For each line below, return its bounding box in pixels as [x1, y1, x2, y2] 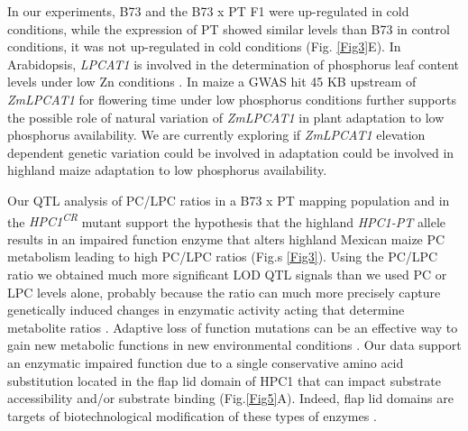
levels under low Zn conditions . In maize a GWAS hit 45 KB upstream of [7, 72, 417, 91]
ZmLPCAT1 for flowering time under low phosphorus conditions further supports [7, 89, 456, 108]
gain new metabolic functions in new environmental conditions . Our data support [7, 335, 462, 354]
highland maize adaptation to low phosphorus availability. [7, 160, 327, 179]
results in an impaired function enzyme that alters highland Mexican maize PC [7, 229, 445, 248]
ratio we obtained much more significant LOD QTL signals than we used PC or [7, 264, 447, 283]
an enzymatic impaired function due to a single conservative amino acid [7, 353, 404, 371]
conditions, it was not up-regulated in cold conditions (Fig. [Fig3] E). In [7, 37, 401, 56]
